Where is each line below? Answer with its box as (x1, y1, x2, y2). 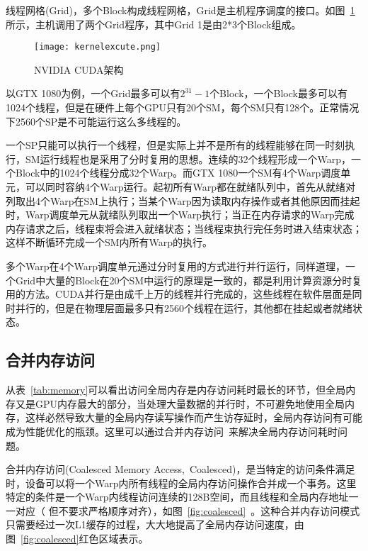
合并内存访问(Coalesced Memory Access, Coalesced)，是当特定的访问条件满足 (6, 462, 355, 477)
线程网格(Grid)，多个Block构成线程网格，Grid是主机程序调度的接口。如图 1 (6, 3, 355, 17)
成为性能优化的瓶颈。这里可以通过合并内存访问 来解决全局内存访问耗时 (6, 423, 338, 438)
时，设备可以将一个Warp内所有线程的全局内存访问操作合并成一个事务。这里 (6, 475, 357, 490)
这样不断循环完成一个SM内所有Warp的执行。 (6, 235, 213, 250)
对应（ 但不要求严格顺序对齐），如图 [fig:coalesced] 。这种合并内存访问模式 (15, 503, 360, 518)
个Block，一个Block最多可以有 (209, 86, 347, 101)
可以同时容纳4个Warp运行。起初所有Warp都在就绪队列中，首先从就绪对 (25, 179, 356, 194)
